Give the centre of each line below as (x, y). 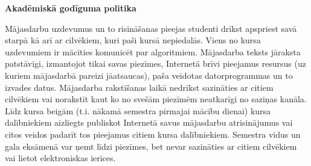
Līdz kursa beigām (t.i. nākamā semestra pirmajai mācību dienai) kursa (138, 110)
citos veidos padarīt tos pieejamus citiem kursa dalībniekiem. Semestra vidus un (153, 134)
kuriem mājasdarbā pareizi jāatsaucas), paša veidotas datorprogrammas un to (149, 75)
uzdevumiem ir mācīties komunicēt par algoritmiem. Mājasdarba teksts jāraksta (153, 51)
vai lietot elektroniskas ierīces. (60, 158)
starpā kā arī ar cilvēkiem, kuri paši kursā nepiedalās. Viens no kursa (133, 40)
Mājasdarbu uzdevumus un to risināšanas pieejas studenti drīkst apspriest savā (151, 28)
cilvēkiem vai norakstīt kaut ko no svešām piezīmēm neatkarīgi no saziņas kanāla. (156, 99)
